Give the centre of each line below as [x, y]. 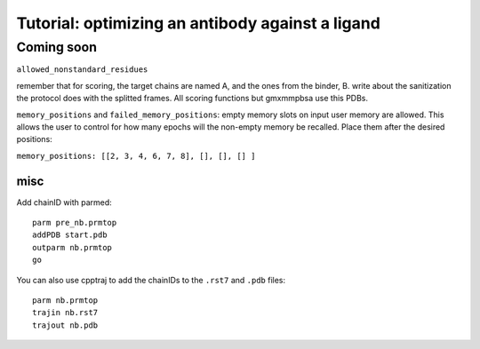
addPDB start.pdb [70, 235]
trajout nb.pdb [65, 325]
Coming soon [57, 47]
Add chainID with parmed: [64, 202]
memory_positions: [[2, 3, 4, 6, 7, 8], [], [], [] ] [136, 156]
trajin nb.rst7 [65, 313]
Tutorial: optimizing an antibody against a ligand [199, 23]
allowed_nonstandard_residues [82, 70]
